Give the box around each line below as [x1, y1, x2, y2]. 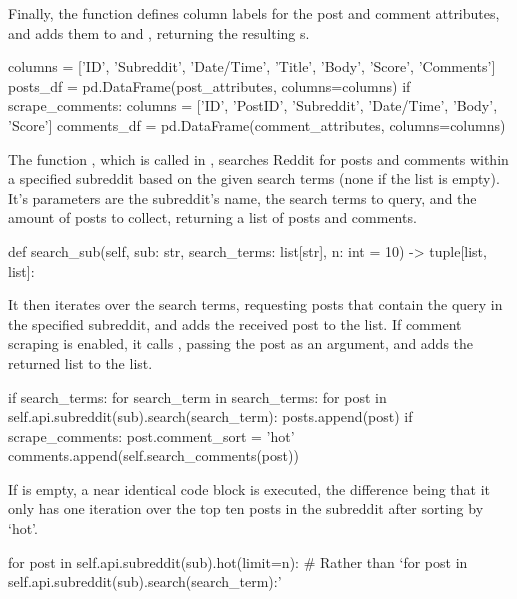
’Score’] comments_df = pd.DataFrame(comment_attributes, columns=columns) [8, 114, 506, 135]
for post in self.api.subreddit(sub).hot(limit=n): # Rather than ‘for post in [8, 551, 468, 572]
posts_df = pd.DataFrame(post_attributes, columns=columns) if [8, 75, 411, 96]
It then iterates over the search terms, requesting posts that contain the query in [8, 294, 503, 315]
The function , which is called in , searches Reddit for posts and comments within [8, 148, 509, 169]
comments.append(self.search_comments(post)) [8, 445, 299, 466]
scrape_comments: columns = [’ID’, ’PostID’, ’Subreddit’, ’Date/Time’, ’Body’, [8, 95, 498, 116]
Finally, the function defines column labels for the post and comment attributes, [8, 3, 500, 23]
